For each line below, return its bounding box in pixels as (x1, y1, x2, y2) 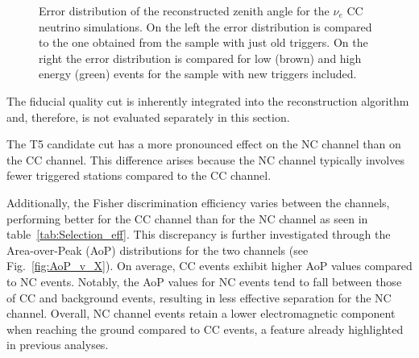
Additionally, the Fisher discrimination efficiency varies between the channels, (6, 194, 390, 210)
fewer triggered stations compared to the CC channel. (6, 167, 272, 184)
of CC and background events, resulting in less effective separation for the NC (6, 289, 392, 306)
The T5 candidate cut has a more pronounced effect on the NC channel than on (6, 135, 401, 152)
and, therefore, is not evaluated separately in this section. (6, 108, 290, 125)
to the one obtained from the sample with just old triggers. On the (39, 34, 368, 51)
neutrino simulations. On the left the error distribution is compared (39, 18, 372, 35)
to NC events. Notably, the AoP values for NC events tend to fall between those (6, 273, 402, 289)
